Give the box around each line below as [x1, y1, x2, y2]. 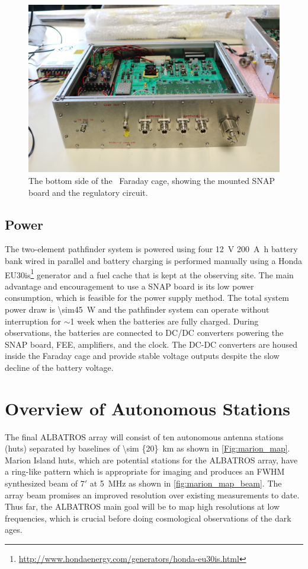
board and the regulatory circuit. [28, 186, 148, 198]
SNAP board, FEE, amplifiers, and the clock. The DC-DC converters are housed [5, 338, 297, 350]
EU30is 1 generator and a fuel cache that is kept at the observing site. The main [5, 266, 294, 281]
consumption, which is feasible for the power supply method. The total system [5, 291, 290, 304]
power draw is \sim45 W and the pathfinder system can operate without [5, 303, 269, 315]
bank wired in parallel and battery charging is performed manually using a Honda [5, 254, 303, 266]
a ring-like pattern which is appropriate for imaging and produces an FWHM [5, 465, 285, 478]
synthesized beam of [5, 477, 78, 489]
